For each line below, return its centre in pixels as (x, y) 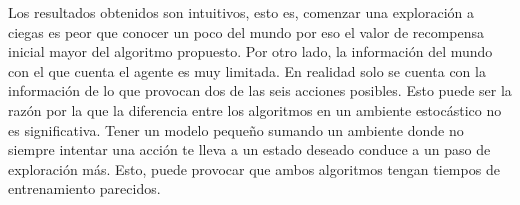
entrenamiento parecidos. (84, 188)
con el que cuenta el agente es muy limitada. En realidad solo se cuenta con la (247, 70)
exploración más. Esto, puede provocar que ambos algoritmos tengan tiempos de (254, 168)
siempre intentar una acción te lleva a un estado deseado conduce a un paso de (249, 149)
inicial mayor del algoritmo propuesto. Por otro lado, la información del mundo (250, 51)
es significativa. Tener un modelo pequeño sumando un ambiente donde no (236, 129)
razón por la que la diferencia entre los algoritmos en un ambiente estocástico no (255, 109)
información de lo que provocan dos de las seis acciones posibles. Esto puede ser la (260, 90)
